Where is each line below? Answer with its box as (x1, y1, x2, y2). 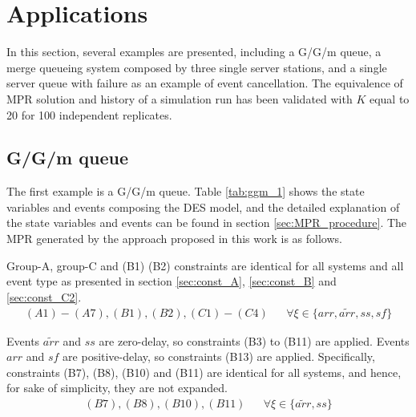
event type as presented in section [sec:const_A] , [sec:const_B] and (6, 273, 337, 289)
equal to (369, 90, 410, 107)
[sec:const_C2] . (6, 288, 82, 305)
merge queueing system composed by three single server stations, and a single (6, 59, 387, 75)
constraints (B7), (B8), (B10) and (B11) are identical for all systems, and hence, (6, 363, 402, 380)
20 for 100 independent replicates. (6, 106, 172, 123)
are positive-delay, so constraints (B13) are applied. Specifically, (63, 348, 375, 365)
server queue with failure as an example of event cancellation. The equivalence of (6, 75, 403, 91)
